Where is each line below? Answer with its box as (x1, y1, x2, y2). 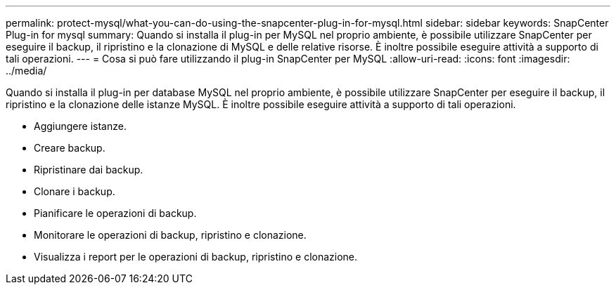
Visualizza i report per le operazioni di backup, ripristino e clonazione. (34, 251, 358, 263)
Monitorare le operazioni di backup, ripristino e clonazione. (34, 229, 307, 241)
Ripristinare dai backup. (34, 164, 143, 176)
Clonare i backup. (34, 185, 115, 197)
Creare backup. (34, 142, 105, 154)
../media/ (6, 65, 47, 77)
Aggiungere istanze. (34, 120, 127, 132)
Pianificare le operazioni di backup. (34, 207, 197, 219)
